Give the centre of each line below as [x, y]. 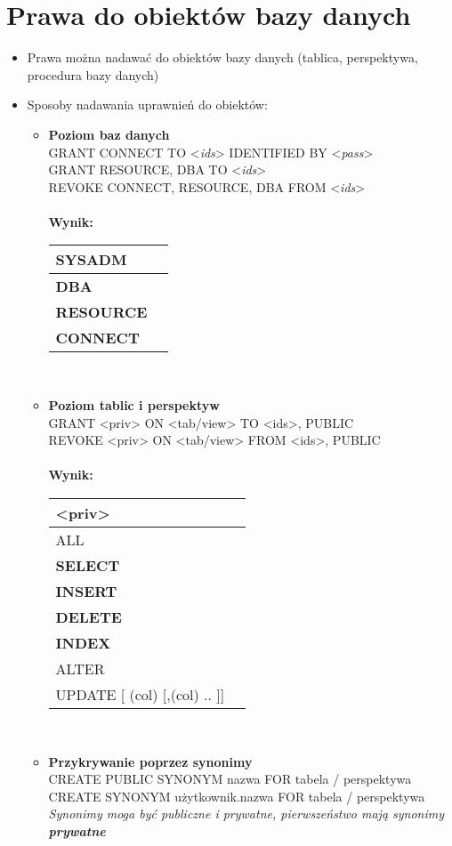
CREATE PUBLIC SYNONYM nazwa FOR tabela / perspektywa [230, 779]
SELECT [88, 566]
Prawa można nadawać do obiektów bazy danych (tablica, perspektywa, [222, 57]
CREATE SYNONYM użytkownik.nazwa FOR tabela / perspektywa [237, 796]
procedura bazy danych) [93, 74]
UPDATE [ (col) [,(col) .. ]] [140, 695]
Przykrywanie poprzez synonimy [150, 761]
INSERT [86, 592]
